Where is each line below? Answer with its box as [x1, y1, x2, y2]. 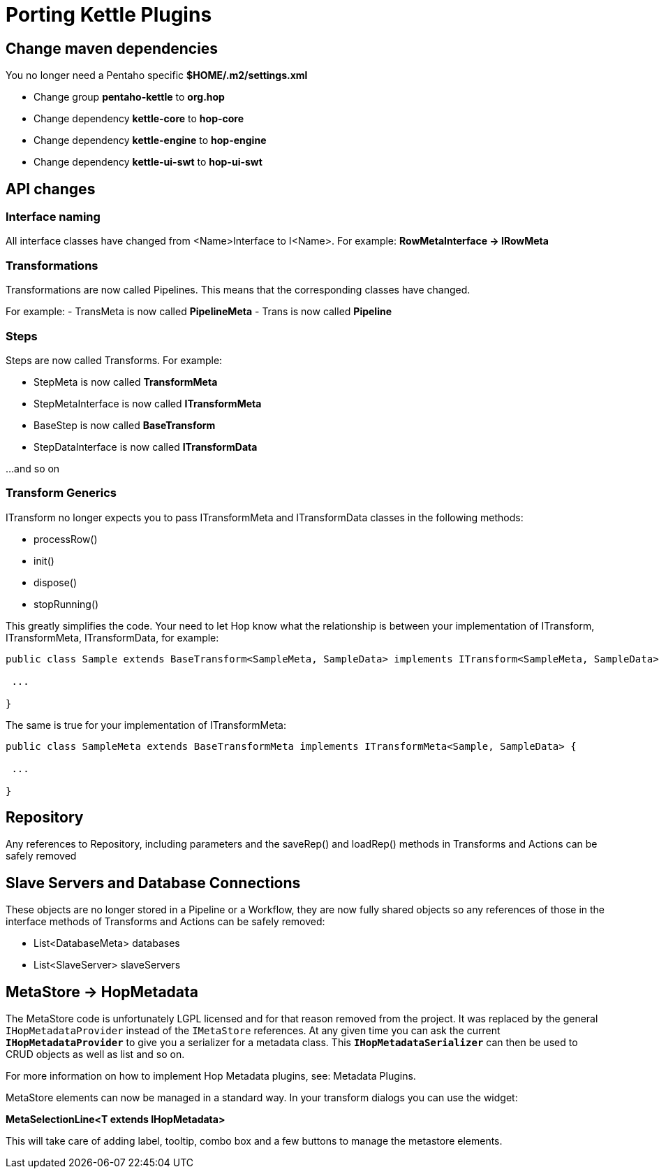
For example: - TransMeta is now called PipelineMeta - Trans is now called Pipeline [6, 305, 392, 318]
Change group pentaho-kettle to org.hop [34, 91, 225, 103]
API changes [6, 180, 96, 198]
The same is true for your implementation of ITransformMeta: [6, 718, 286, 731]
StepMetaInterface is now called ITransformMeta [34, 397, 262, 410]
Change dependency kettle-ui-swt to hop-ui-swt [34, 156, 262, 168]
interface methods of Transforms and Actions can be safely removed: [6, 915, 325, 928]
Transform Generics [6, 486, 117, 500]
